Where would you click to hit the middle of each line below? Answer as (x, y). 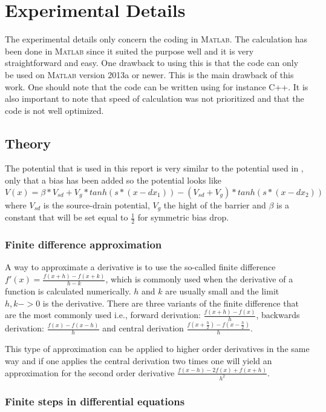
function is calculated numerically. (68, 291)
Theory (28, 143)
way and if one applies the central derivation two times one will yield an (139, 360)
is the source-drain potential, (96, 204)
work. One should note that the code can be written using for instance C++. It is (157, 86)
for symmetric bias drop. (183, 217)
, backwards (278, 315)
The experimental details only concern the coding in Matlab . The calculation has (156, 39)
